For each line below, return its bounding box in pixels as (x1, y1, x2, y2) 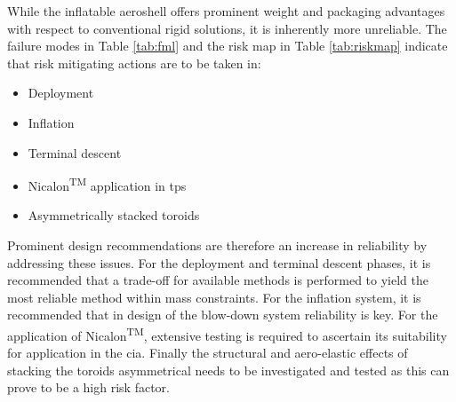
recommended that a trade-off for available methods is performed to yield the (7, 271, 428, 289)
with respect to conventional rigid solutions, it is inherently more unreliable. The (7, 19, 447, 37)
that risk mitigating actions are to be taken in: (7, 53, 261, 72)
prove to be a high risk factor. (7, 378, 170, 397)
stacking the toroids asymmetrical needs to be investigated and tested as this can (7, 360, 450, 379)
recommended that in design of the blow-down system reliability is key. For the (7, 305, 438, 324)
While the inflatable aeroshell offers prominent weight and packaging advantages (7, 2, 445, 20)
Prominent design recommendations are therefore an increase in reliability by (7, 236, 428, 254)
